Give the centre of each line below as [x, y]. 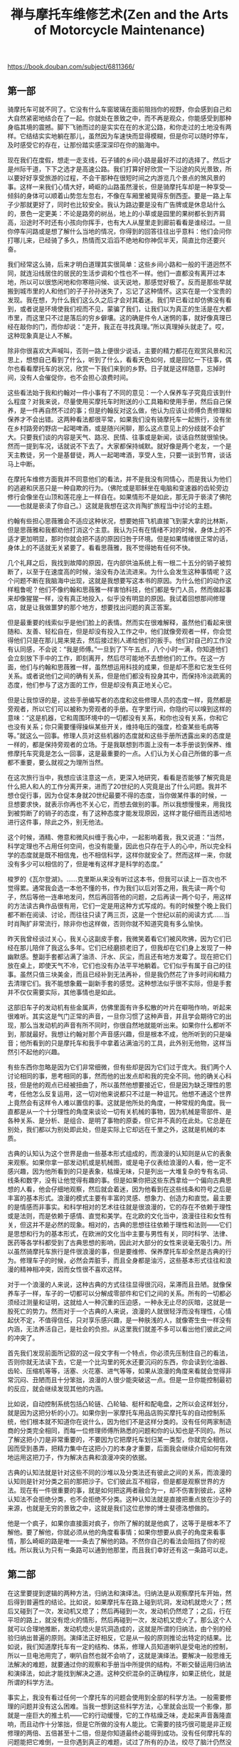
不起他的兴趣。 [42, 1052]
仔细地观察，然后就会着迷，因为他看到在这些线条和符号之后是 [141, 1189]
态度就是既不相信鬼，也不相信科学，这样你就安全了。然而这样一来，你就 [126, 855]
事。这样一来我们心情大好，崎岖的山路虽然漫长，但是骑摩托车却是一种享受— [119, 187]
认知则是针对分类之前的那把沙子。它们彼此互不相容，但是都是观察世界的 [113, 1481]
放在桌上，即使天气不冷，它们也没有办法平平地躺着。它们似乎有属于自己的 [116, 965]
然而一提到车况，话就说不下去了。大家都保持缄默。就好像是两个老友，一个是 [119, 446]
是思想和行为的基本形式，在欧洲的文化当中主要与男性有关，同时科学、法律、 [119, 1233]
